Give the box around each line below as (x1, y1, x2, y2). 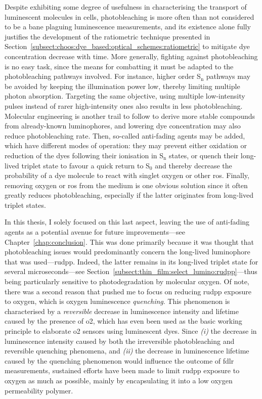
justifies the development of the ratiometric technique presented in (5, 31, 210, 41)
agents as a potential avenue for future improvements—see (5, 227, 185, 237)
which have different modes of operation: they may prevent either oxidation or (5, 140, 247, 151)
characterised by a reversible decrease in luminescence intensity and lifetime (5, 305, 239, 316)
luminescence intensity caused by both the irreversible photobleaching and (5, 335, 235, 346)
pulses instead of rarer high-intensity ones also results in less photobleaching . (5, 100, 243, 111)
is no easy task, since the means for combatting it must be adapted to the (5, 61, 234, 71)
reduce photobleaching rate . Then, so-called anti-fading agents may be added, (5, 130, 245, 141)
